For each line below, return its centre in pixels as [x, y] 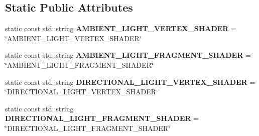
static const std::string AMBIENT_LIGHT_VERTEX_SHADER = [121, 28]
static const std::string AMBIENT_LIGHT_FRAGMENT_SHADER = [128, 55]
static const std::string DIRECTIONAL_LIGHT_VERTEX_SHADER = [130, 82]
